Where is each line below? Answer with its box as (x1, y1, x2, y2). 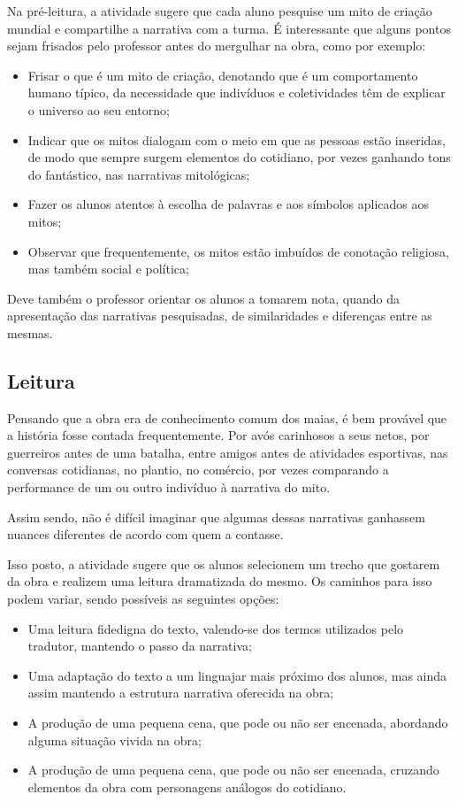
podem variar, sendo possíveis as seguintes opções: (7, 590, 279, 608)
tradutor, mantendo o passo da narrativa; (27, 636, 252, 655)
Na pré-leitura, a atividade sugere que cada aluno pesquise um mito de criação (7, 2, 432, 19)
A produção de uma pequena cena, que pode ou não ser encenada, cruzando (27, 760, 439, 779)
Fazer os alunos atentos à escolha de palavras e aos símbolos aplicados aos (27, 195, 430, 213)
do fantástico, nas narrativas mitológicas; (27, 165, 250, 183)
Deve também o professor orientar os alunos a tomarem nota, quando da (7, 289, 401, 307)
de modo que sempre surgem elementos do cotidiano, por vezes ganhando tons (27, 148, 451, 166)
